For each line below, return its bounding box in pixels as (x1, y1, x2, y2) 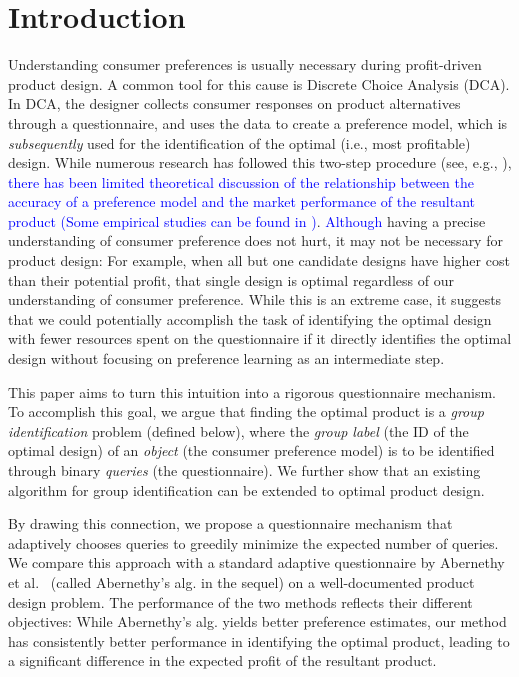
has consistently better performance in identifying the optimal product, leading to (8, 630, 510, 651)
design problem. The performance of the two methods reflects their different (8, 591, 473, 612)
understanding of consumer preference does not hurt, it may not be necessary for (8, 230, 503, 251)
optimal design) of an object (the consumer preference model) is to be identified (8, 440, 495, 461)
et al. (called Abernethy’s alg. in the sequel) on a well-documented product (8, 571, 475, 592)
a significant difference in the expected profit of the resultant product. (8, 650, 437, 671)
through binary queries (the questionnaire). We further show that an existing (8, 460, 481, 480)
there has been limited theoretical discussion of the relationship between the (8, 171, 474, 192)
